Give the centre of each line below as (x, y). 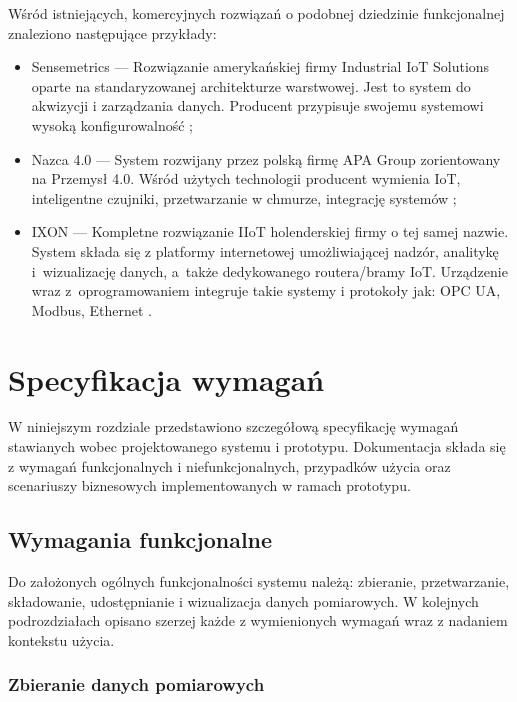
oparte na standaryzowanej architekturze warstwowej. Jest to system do (251, 85)
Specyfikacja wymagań (166, 378)
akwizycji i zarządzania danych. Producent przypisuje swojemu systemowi (257, 105)
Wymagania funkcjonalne (140, 539)
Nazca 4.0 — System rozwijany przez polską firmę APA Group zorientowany (266, 158)
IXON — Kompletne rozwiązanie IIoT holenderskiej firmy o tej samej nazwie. (270, 231)
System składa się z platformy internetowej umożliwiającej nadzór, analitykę (265, 250)
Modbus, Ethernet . (91, 309)
